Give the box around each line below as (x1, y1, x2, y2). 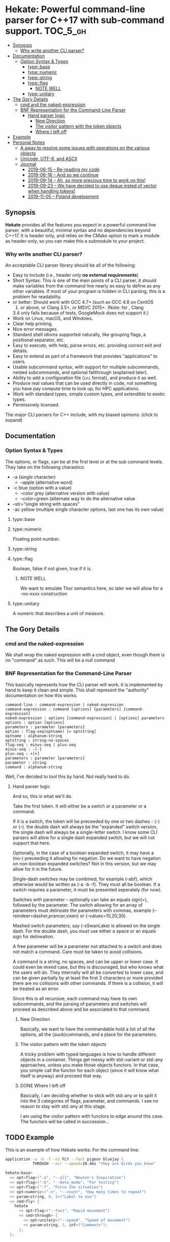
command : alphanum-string (5, 764, 62, 769)
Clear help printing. (12, 321, 53, 327)
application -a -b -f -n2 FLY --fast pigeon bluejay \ (5, 1157, 124, 1162)
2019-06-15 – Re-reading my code (27, 166, 100, 172)
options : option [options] (5, 720, 65, 725)
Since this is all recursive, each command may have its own (12, 995, 137, 1001)
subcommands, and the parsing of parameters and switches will (12, 1001, 147, 1007)
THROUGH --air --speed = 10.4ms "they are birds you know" (32, 1161, 156, 1166)
